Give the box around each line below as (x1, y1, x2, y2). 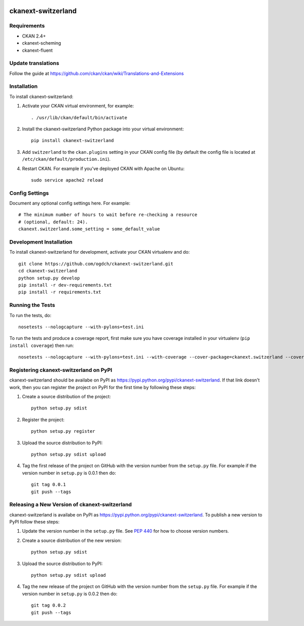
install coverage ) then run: (9, 342, 74, 349)
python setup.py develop (18, 275, 80, 281)
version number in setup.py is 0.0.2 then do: (22, 590, 118, 597)
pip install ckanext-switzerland (31, 137, 114, 144)
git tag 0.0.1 (31, 482, 66, 488)
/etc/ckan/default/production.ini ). (22, 156, 111, 162)
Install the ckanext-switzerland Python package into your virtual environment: (22, 126, 184, 132)
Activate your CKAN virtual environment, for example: (22, 103, 134, 109)
